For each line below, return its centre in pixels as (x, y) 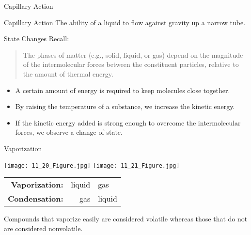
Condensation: (36, 199)
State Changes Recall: (37, 39)
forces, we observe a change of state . (69, 132)
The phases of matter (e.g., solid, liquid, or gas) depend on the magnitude (133, 55)
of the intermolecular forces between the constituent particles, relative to (131, 64)
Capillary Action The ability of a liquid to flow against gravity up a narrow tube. (125, 22)
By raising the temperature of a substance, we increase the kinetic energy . (125, 106)
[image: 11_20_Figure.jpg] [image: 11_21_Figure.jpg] (92, 165)
